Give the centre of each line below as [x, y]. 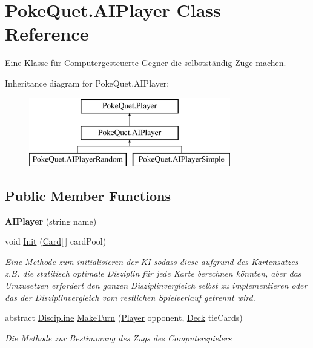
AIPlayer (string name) [51, 221]
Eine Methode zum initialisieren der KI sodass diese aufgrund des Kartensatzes [152, 261]
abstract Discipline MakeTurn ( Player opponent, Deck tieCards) [124, 317]
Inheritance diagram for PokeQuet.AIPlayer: [87, 83]
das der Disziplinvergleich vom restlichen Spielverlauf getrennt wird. [130, 297]
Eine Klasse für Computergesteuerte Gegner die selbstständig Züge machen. [146, 63]
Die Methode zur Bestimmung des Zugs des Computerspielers [118, 337]
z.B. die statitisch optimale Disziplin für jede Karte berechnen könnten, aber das [153, 273]
